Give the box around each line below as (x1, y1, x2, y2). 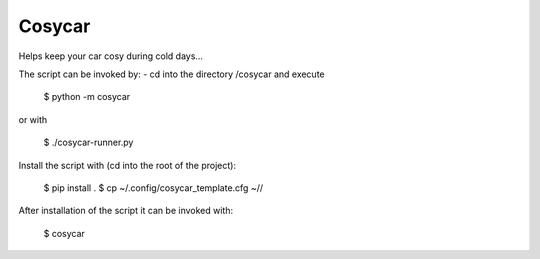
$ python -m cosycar (43, 91, 131, 103)
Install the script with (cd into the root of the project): (18, 159, 237, 171)
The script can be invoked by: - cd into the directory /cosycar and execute (18, 68, 325, 80)
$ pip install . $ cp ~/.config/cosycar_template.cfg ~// (43, 181, 264, 194)
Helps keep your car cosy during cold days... (18, 50, 204, 62)
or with (18, 113, 48, 125)
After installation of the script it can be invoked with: (18, 205, 234, 217)
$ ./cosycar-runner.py (43, 136, 134, 149)
